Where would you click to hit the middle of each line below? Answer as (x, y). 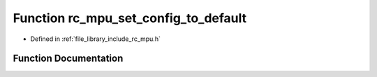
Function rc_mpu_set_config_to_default (130, 18)
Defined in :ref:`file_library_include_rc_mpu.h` (95, 39)
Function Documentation (68, 59)
